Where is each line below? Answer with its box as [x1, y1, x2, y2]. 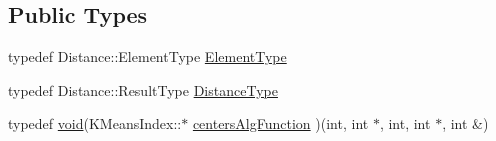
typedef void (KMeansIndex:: [8, 113, 182, 134]
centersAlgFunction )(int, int [192, 113, 369, 134]
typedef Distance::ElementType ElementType [8, 46, 287, 67]
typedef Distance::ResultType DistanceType [8, 79, 278, 100]
